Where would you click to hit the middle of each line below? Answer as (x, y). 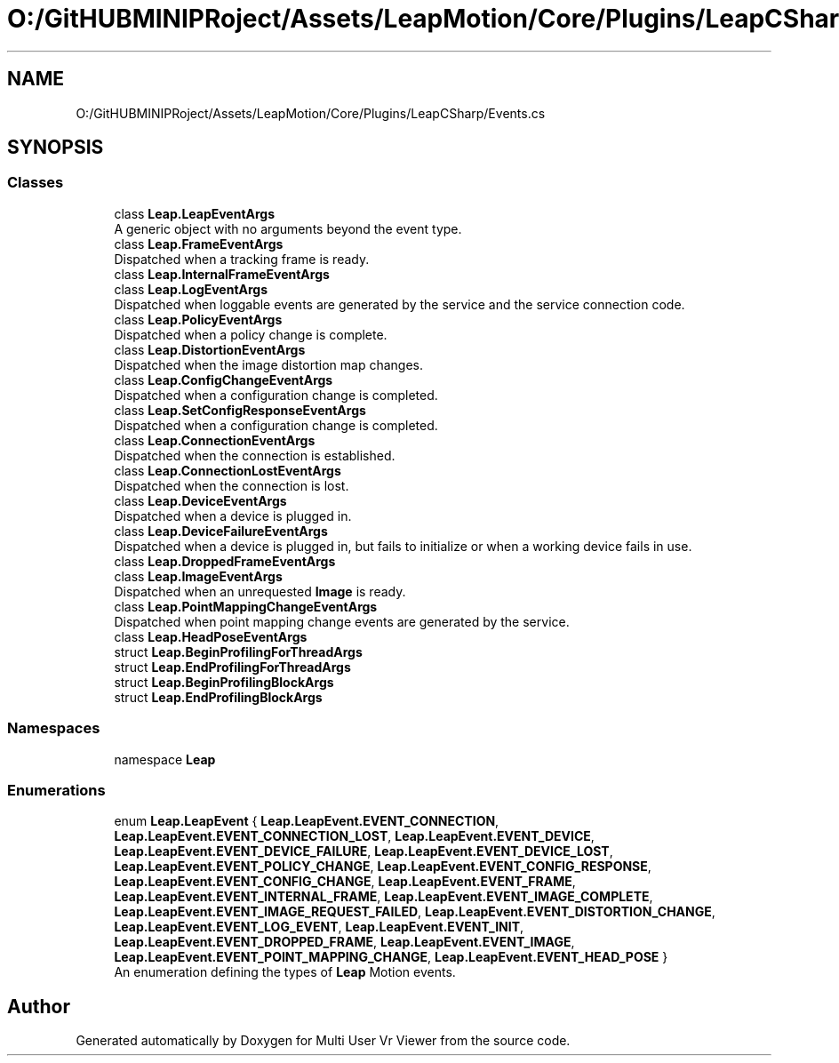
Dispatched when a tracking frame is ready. (242, 259)
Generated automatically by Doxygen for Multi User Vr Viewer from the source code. (323, 1041)
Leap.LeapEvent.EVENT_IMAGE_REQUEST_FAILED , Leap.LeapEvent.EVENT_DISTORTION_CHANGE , (415, 912)
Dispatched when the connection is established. (255, 455)
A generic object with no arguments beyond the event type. (288, 228)
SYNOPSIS (56, 148)
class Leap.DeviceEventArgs (200, 500)
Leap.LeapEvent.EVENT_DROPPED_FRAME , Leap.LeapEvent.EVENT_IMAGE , (344, 942)
